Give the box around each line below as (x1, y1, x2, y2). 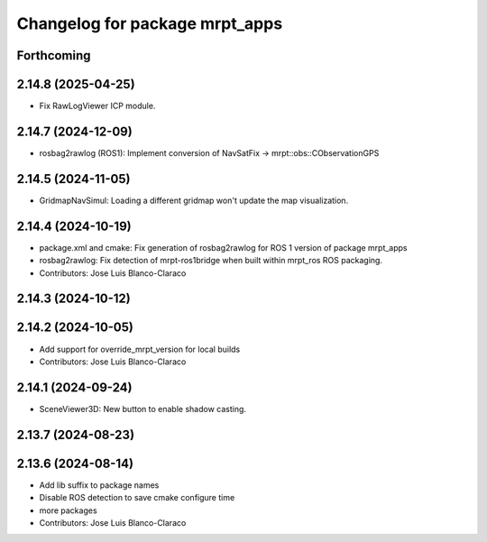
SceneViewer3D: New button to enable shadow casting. (39, 403, 247, 414)
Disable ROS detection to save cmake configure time (39, 492, 235, 503)
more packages (39, 505, 98, 516)
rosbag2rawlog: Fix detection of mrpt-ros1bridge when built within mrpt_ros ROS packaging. (39, 255, 383, 266)
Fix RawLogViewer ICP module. (39, 100, 156, 112)
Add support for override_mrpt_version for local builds (39, 344, 241, 354)
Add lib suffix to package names (39, 479, 160, 491)
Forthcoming (16, 48, 91, 63)
